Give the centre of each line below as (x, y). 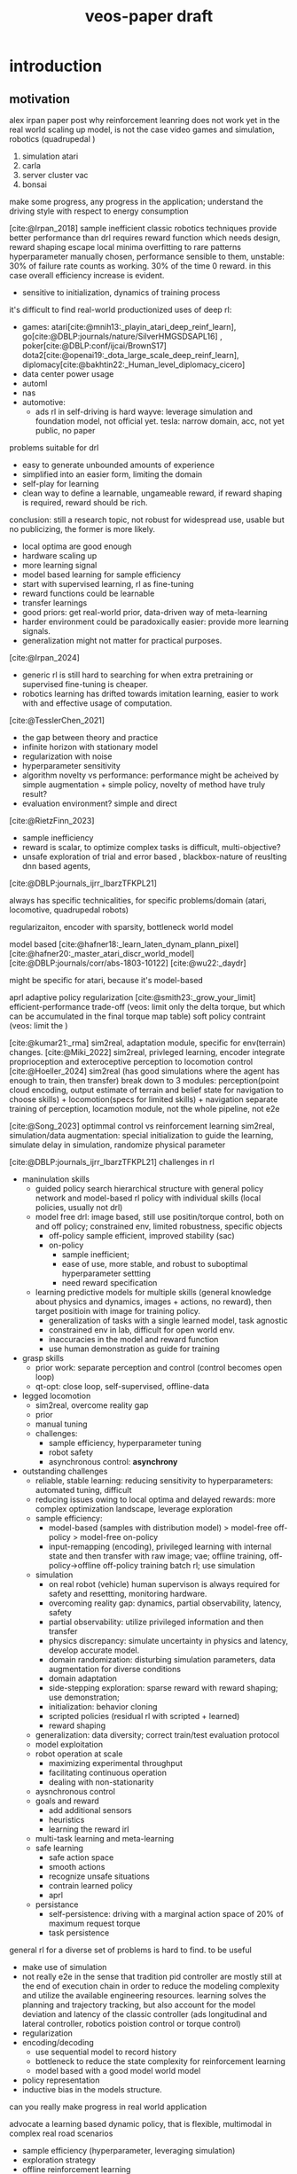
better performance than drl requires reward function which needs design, (145, 238)
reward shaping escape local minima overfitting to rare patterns (125, 247)
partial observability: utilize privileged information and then (156, 1622)
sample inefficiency (58, 838)
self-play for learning (60, 484)
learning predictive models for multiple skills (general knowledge (153, 1292)
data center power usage (68, 374)
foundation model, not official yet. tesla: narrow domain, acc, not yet (160, 421)
